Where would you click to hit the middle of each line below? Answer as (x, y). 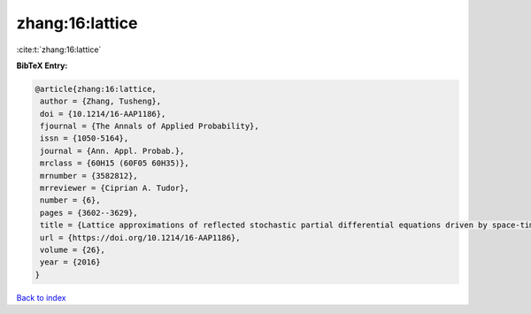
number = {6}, (70, 200)
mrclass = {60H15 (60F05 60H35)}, (115, 163)
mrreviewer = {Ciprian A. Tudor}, (115, 188)
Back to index (41, 297)
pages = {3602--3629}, (89, 213)
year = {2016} (70, 262)
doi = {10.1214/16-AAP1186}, (103, 114)
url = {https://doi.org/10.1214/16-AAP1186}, (140, 237)
